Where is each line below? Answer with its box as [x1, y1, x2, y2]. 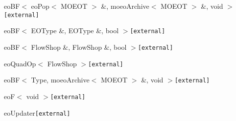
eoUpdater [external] [4, 107, 71, 118]
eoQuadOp [4, 58, 36, 68]
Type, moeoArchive [31, 75, 90, 85]
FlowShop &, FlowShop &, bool [31, 41, 127, 52]
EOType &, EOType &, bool [31, 25, 119, 36]
